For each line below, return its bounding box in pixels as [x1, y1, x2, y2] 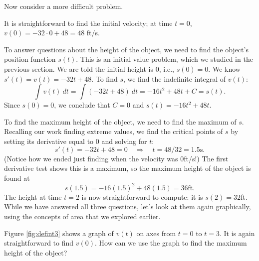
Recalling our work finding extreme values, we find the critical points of [4, 126, 223, 136]
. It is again [220, 228, 255, 238]
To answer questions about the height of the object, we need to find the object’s [4, 44, 249, 54]
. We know [208, 63, 241, 74]
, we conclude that [54, 100, 110, 110]
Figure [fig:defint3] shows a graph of [4, 228, 114, 238]
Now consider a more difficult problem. [4, 1, 123, 11]
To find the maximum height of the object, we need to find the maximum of [4, 116, 237, 127]
